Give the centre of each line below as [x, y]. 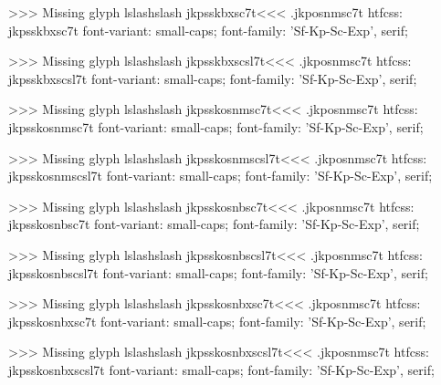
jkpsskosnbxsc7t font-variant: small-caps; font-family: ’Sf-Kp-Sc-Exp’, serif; [217, 321]
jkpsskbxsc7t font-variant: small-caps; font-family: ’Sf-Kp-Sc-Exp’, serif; [208, 30]
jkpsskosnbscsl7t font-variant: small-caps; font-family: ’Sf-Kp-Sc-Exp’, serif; [218, 272]
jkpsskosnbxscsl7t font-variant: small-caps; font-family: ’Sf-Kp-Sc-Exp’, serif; [221, 369]
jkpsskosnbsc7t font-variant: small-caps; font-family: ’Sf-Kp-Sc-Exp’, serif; [214, 224]
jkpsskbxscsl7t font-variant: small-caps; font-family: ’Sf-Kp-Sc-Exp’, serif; [213, 78]
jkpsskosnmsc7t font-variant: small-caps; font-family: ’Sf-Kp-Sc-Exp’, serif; [216, 126]
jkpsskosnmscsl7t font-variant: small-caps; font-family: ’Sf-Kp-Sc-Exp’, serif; [220, 176]
